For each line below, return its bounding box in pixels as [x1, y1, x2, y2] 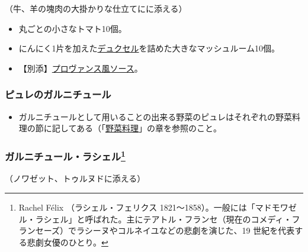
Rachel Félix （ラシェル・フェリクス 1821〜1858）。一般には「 [18, 201, 255, 214]
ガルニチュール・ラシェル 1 [5, 147, 126, 164]
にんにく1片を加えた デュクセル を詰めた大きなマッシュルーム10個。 [18, 42, 280, 54]
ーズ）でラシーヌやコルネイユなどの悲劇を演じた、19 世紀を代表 [43, 224, 295, 237]
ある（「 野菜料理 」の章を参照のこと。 [76, 122, 222, 134]
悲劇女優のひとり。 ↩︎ [27, 235, 108, 248]
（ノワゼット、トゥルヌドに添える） [5, 172, 146, 185]
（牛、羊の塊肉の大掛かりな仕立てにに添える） [5, 2, 187, 14]
